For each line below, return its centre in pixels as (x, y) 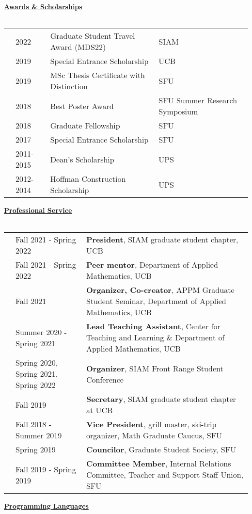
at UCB (99, 410)
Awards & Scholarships (43, 6)
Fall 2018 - (34, 424)
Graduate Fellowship (85, 126)
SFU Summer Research (198, 100)
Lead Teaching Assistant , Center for (153, 326)
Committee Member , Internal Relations (158, 464)
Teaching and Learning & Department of (155, 337)
